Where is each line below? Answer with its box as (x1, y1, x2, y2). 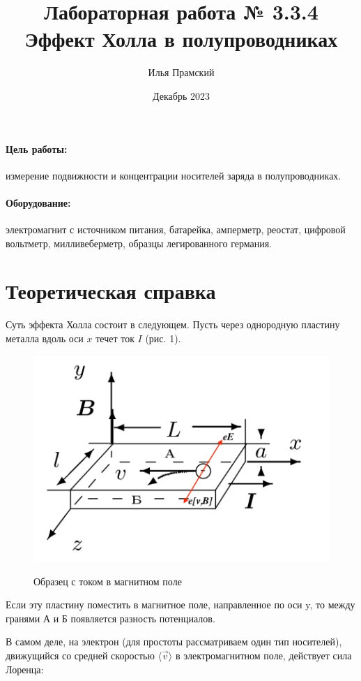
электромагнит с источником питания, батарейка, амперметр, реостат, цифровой (6, 222, 346, 237)
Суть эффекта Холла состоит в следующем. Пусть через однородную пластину (6, 317, 340, 332)
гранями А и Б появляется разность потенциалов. (6, 610, 215, 625)
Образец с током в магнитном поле (33, 573, 182, 588)
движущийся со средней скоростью (6, 648, 155, 663)
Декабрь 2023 (153, 88, 210, 103)
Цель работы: (6, 141, 68, 156)
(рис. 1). (145, 331, 181, 345)
